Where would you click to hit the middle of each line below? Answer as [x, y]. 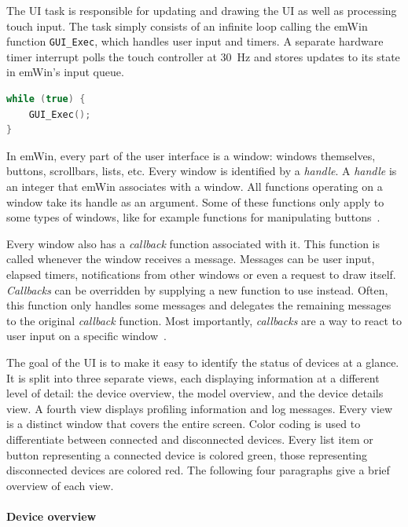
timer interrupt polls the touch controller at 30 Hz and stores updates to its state [203, 56]
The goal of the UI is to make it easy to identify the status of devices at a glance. [203, 362]
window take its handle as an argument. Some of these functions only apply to [195, 201]
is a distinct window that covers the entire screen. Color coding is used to [184, 424]
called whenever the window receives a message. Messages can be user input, [191, 259]
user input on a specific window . [86, 336]
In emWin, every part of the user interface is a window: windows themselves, [191, 155]
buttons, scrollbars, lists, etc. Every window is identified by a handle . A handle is [202, 171]
